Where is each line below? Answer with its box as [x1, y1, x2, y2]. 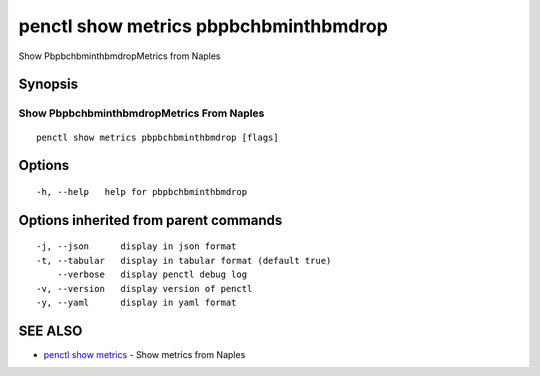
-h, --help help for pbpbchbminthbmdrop [36, 186, 248, 197]
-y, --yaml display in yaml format [36, 296, 237, 308]
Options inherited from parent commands [18, 211, 283, 229]
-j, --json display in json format [36, 241, 237, 252]
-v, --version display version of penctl [36, 283, 253, 294]
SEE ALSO [18, 322, 83, 339]
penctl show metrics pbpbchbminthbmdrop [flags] [36, 131, 279, 143]
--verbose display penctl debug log [56, 269, 248, 280]
